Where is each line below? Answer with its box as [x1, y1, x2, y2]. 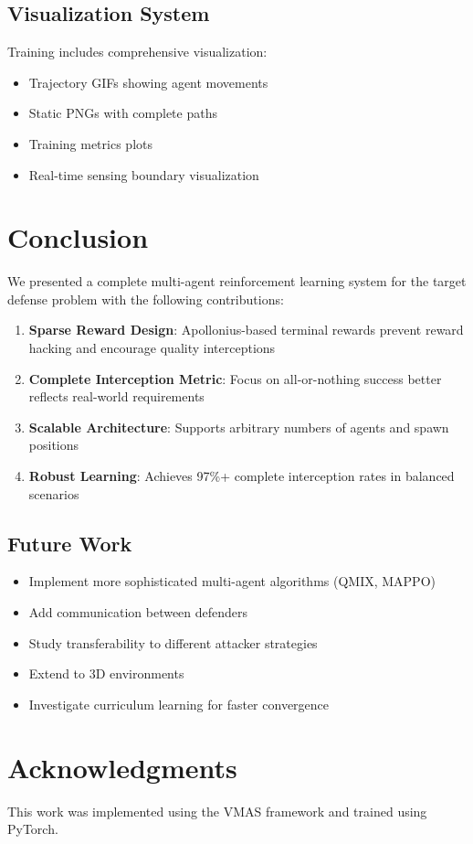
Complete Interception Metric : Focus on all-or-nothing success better [28, 369, 442, 388]
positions [28, 435, 79, 454]
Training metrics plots [28, 134, 152, 153]
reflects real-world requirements [28, 387, 205, 406]
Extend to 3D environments [28, 664, 184, 683]
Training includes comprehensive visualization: [7, 42, 268, 61]
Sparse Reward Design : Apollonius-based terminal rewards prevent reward [28, 320, 464, 339]
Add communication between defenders [28, 603, 248, 622]
